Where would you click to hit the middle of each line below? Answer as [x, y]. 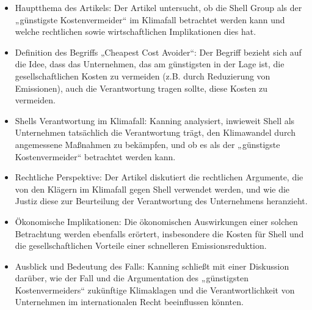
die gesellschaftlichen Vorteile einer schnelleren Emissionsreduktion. [141, 245]
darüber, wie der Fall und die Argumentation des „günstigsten [132, 278]
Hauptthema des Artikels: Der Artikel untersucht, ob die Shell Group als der [158, 7]
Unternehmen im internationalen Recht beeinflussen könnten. [129, 302]
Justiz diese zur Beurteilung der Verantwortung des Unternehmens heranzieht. [161, 201]
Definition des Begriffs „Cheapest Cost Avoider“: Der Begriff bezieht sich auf [158, 52]
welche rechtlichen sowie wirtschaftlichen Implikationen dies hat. [136, 31]
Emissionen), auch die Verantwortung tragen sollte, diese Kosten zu [141, 88]
